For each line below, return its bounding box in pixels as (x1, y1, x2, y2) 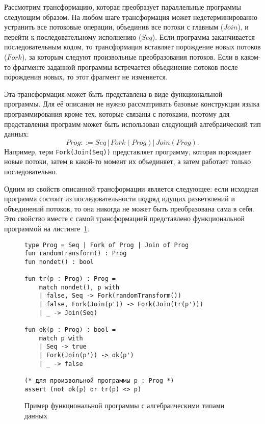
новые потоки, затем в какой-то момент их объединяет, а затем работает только (4, 156, 251, 167)
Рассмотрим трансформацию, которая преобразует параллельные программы (4, 2, 241, 12)
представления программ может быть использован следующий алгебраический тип (4, 118, 261, 129)
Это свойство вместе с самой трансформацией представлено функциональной (4, 213, 245, 224)
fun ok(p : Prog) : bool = (24, 326, 116, 334)
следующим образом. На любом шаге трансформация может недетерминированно (4, 11, 258, 22)
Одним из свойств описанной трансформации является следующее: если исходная (4, 183, 258, 194)
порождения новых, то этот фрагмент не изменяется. (4, 71, 168, 82)
